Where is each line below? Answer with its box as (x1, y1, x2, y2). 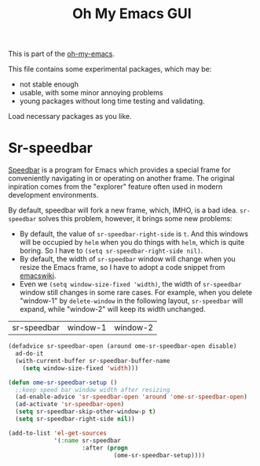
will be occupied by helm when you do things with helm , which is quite (19, 238, 245, 247)
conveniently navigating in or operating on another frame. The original (8, 174, 235, 183)
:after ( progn (82, 444, 128, 452)
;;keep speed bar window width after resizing (15, 386, 170, 394)
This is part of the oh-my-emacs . (8, 49, 115, 59)
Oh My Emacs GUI (71, 5, 192, 23)
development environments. (8, 190, 99, 200)
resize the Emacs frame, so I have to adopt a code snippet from (19, 263, 225, 272)
